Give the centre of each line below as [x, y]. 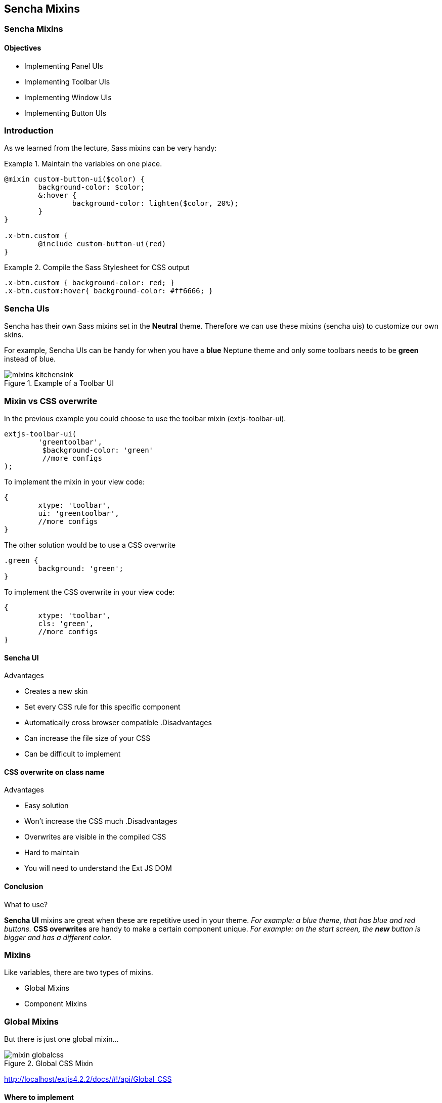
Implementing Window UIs [68, 97]
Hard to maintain [52, 853]
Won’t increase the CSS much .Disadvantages [101, 821]
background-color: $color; [92, 187]
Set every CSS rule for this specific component [102, 707]
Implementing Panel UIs [64, 66]
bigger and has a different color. [58, 937]
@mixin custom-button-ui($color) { [75, 179]
